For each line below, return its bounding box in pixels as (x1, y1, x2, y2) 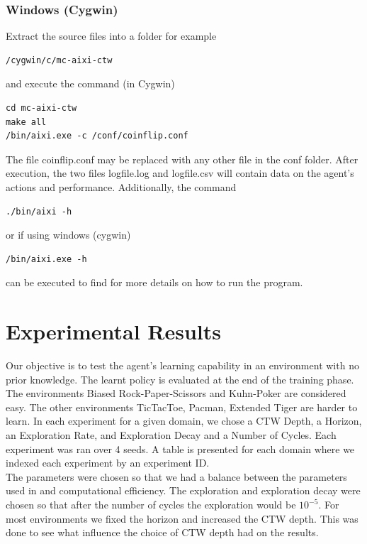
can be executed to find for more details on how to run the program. (6, 275, 303, 290)
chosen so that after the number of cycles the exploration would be (6, 497, 296, 511)
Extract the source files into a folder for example (6, 28, 217, 43)
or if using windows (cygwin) (6, 227, 131, 242)
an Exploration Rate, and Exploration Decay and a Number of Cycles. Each (6, 428, 337, 442)
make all (6, 116, 47, 127)
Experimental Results (6, 317, 221, 346)
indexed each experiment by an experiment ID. (6, 455, 210, 470)
